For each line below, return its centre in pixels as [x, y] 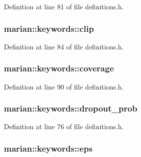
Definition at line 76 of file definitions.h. [64, 126]
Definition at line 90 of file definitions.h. [64, 86]
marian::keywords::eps [48, 148]
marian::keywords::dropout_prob [71, 108]
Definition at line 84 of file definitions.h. [64, 46]
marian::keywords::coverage [59, 68]
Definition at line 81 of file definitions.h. [64, 6]
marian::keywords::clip [49, 28]
